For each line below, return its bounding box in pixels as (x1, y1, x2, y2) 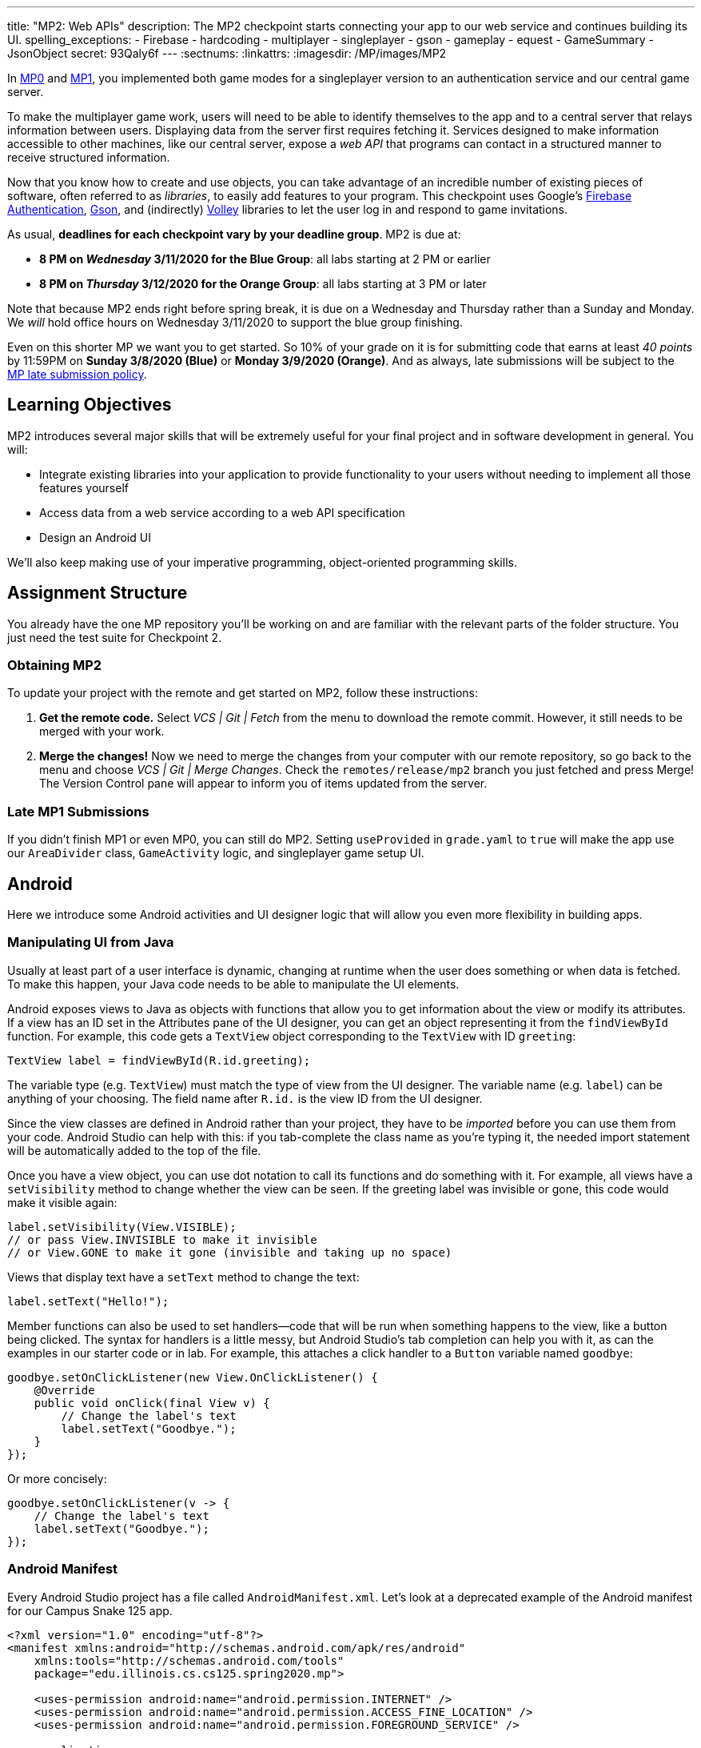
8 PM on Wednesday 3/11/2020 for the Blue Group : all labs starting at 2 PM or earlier (39, 252, 491, 266)
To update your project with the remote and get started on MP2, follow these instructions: (7, 686, 478, 700)
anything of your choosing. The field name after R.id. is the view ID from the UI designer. (7, 1091, 483, 1105)
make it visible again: (7, 1195, 117, 1209)
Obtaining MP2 (7, 657, 102, 674)
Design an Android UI (39, 530, 151, 544)
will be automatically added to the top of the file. (7, 1143, 261, 1157)
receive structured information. (7, 150, 170, 164)
